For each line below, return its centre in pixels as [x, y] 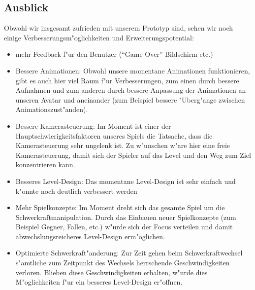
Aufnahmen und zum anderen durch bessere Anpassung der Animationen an [131, 90]
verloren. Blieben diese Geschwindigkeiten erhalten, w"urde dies [112, 272]
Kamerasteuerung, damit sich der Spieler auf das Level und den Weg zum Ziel [133, 155]
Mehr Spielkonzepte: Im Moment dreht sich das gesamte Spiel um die [120, 207]
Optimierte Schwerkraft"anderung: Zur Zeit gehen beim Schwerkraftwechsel [129, 253]
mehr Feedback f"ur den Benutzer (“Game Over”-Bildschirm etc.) [114, 54]
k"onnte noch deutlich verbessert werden [76, 191]
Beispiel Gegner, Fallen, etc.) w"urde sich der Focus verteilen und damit [124, 227]
